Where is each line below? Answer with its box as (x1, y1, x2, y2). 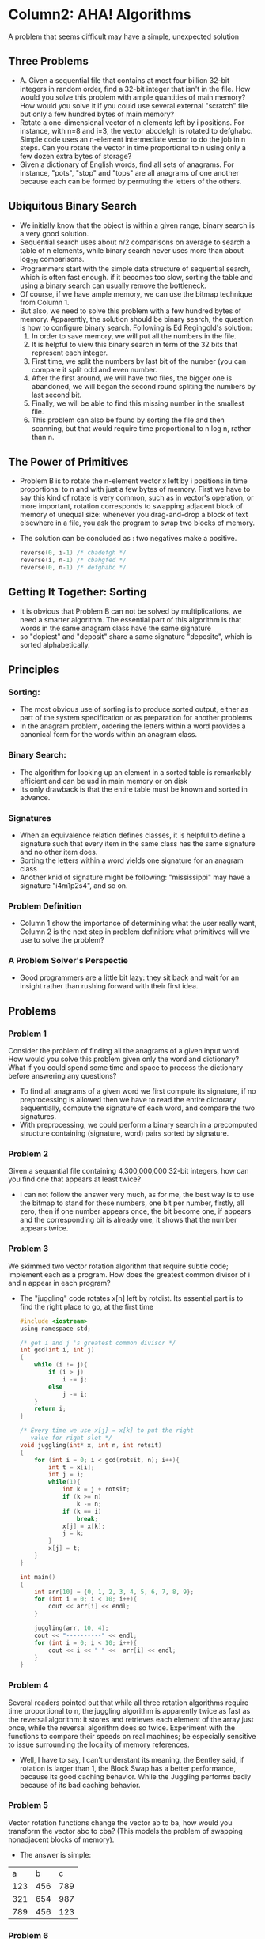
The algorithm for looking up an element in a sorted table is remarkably (19, 767, 252, 777)
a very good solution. (19, 229, 89, 238)
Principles (8, 663, 59, 676)
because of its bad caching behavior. (19, 1780, 141, 1790)
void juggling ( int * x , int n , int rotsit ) (19, 1441, 162, 1449)
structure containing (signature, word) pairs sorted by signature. (19, 1128, 229, 1138)
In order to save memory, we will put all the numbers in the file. (31, 331, 237, 341)
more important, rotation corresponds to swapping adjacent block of (19, 501, 244, 511)
